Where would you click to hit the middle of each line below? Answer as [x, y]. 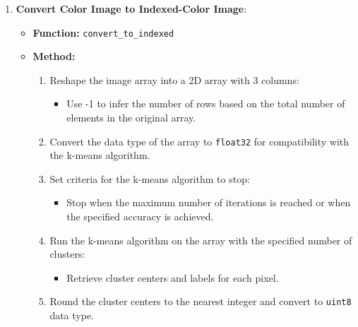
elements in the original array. [131, 118]
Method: [54, 56]
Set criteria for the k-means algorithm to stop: [150, 178]
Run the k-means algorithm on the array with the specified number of [201, 240]
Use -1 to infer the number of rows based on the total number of [206, 103]
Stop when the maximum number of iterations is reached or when [209, 202]
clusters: [67, 254]
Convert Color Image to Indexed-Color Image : [131, 8]
